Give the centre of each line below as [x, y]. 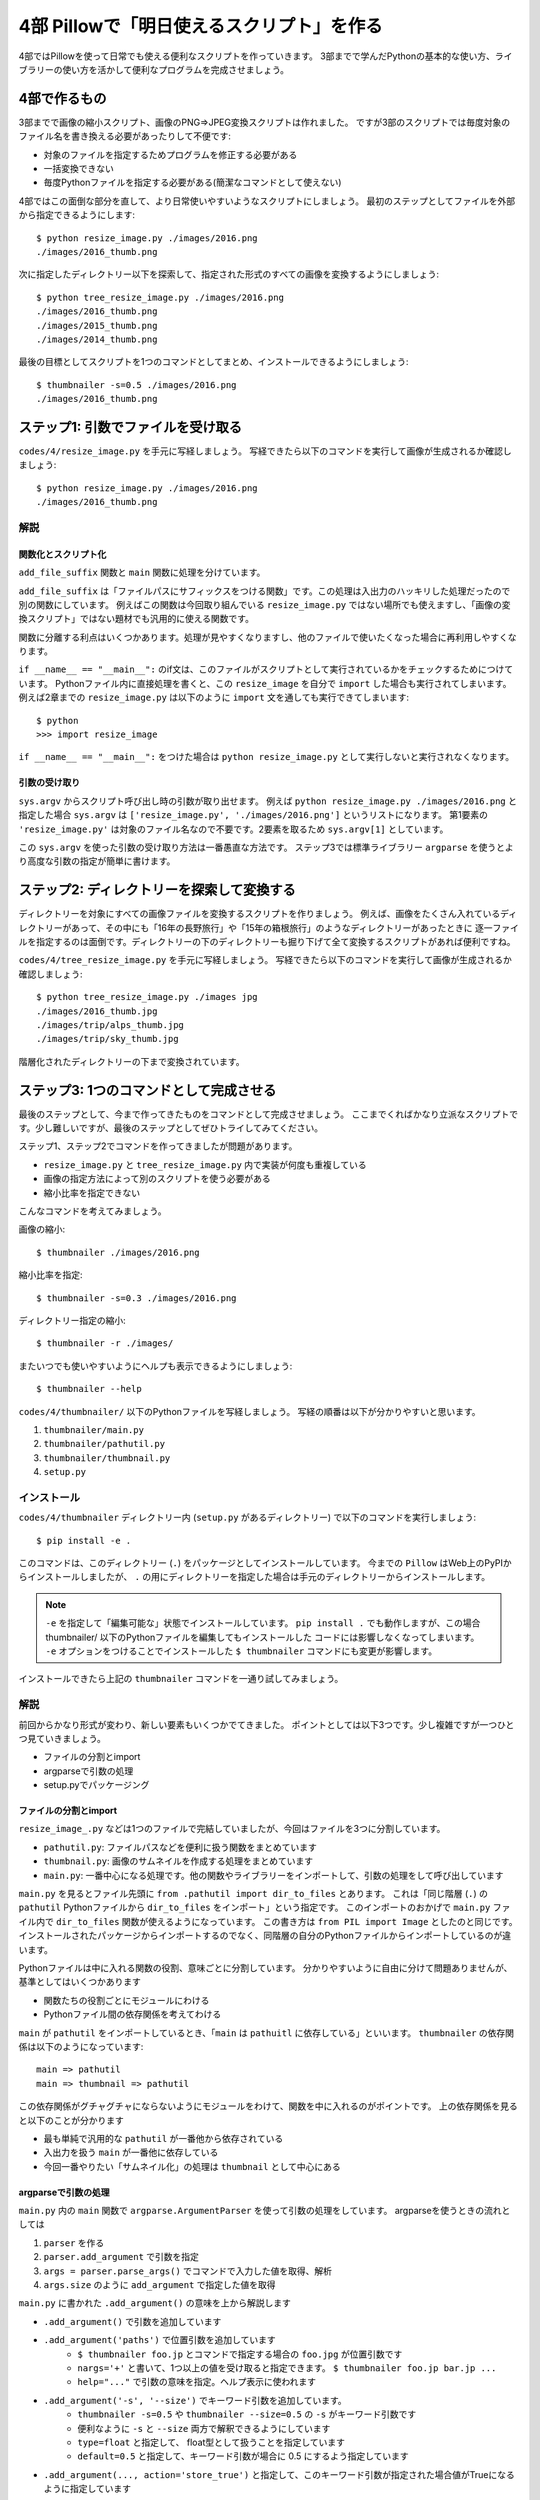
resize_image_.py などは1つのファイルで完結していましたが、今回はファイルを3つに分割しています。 [232, 1829]
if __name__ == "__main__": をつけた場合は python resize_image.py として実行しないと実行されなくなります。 [266, 757]
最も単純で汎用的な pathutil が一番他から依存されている [163, 2138]
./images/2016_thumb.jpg [97, 1011]
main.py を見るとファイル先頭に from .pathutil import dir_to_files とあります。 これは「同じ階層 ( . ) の [253, 1894]
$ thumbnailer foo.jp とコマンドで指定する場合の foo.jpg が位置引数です [240, 2354]
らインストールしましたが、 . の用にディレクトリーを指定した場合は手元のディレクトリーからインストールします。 [254, 1577]
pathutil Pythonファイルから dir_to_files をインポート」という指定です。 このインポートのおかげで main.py [254, 1907]
